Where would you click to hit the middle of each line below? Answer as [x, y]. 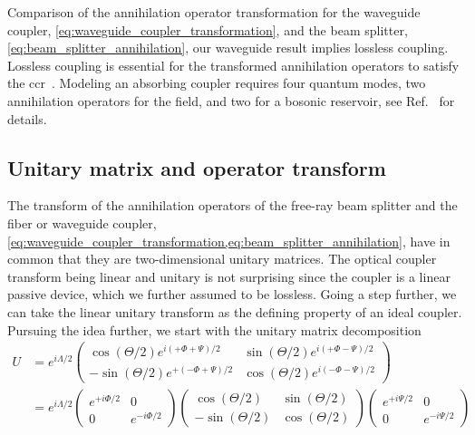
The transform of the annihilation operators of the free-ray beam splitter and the [233, 205]
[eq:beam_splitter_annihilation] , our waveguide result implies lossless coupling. [228, 48]
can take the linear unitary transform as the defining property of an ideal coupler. [235, 311]
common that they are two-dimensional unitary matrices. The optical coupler [222, 259]
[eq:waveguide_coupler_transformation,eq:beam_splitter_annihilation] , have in [229, 241]
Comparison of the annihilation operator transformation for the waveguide [214, 12]
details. [27, 118]
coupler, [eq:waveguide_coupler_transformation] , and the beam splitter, [208, 29]
